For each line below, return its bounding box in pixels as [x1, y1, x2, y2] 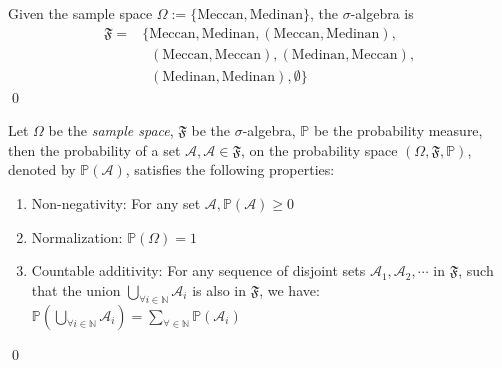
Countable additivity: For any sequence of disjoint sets [31, 260, 366, 281]
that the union [31, 279, 121, 300]
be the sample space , [48, 120, 174, 141]
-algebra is [350, 3, 414, 23]
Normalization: [31, 226, 123, 247]
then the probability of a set [8, 139, 181, 160]
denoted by [8, 159, 76, 180]
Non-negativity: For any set [31, 193, 201, 214]
